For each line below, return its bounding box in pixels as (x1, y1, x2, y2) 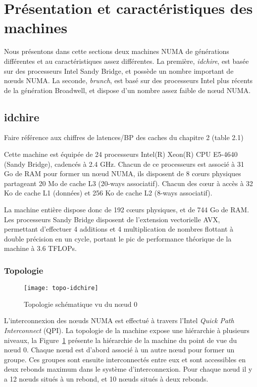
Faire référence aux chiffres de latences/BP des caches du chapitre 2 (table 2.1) (4, 132, 244, 143)
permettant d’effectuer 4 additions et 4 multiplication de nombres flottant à (4, 224, 234, 234)
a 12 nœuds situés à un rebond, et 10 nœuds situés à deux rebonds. (4, 374, 208, 384)
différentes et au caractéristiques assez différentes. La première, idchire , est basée (4, 55, 249, 66)
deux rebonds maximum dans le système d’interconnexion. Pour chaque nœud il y (4, 364, 253, 374)
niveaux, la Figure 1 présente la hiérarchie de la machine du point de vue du (4, 335, 237, 345)
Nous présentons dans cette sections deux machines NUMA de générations (4, 46, 229, 56)
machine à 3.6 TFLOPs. (4, 243, 77, 253)
